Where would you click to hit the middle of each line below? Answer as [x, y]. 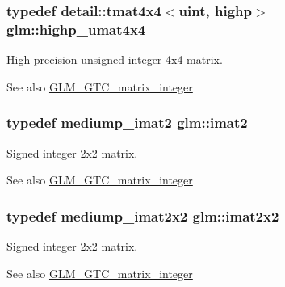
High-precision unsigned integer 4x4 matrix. [115, 59]
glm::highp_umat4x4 [76, 29]
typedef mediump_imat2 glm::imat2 [127, 122]
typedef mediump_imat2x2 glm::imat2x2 [143, 215]
